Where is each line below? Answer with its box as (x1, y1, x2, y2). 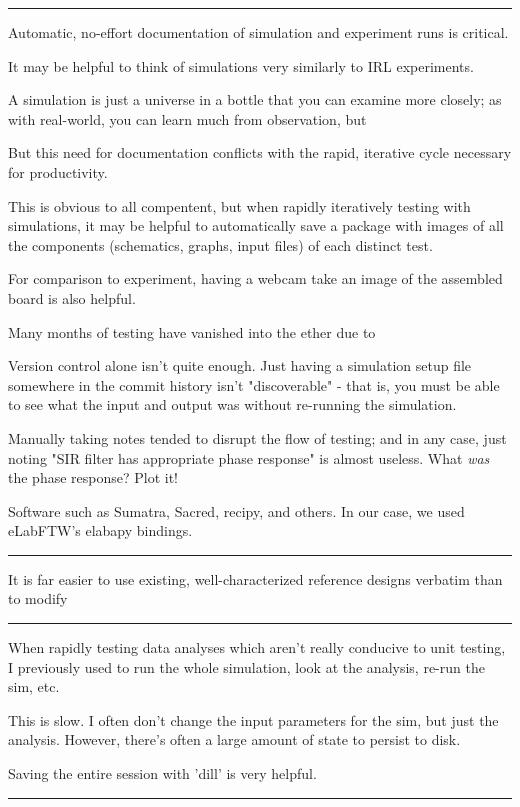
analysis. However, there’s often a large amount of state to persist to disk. (8, 729, 461, 750)
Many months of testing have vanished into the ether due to (8, 321, 376, 342)
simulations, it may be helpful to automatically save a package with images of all (8, 215, 504, 236)
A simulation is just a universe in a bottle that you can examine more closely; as (8, 89, 502, 110)
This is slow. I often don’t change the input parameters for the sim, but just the (8, 709, 499, 730)
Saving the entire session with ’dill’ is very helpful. (8, 763, 317, 784)
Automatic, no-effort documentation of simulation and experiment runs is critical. (8, 22, 509, 42)
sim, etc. (8, 676, 60, 697)
